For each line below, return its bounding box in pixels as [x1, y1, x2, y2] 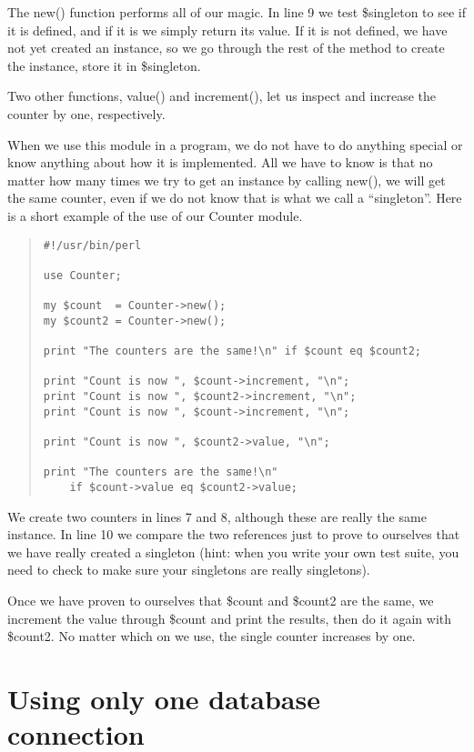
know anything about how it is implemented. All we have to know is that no [7, 153, 433, 172]
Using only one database [7, 680, 320, 717]
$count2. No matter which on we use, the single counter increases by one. [7, 627, 416, 646]
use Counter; [43, 268, 122, 282]
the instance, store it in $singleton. [7, 55, 201, 75]
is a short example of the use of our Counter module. [7, 206, 303, 225]
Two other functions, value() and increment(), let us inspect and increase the [7, 86, 436, 105]
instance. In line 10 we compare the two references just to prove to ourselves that [7, 525, 460, 544]
